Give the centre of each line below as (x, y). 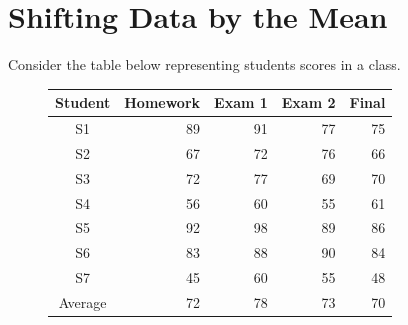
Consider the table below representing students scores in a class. (204, 64)
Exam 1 (241, 102)
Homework (162, 102)
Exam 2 (308, 102)
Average (82, 301)
